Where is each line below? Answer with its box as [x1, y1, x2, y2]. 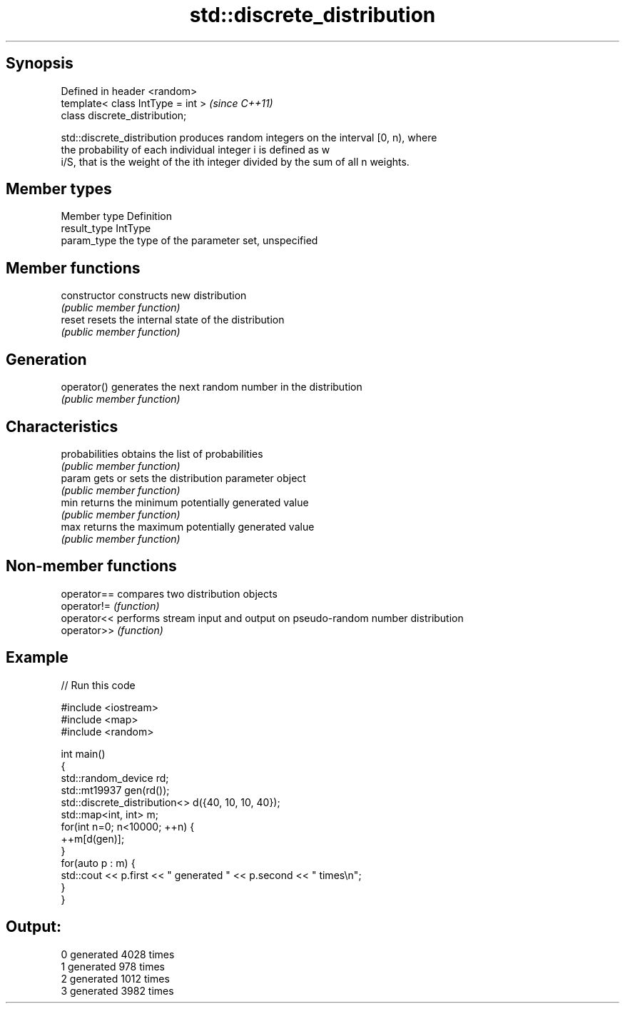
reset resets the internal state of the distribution [61, 313, 285, 326]
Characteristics [6, 417, 118, 436]
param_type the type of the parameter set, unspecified [61, 234, 318, 247]
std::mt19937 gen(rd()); [61, 783, 170, 796]
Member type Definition [61, 210, 172, 223]
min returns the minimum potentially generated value [61, 496, 309, 508]
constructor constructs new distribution [61, 289, 247, 302]
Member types [6, 180, 112, 199]
